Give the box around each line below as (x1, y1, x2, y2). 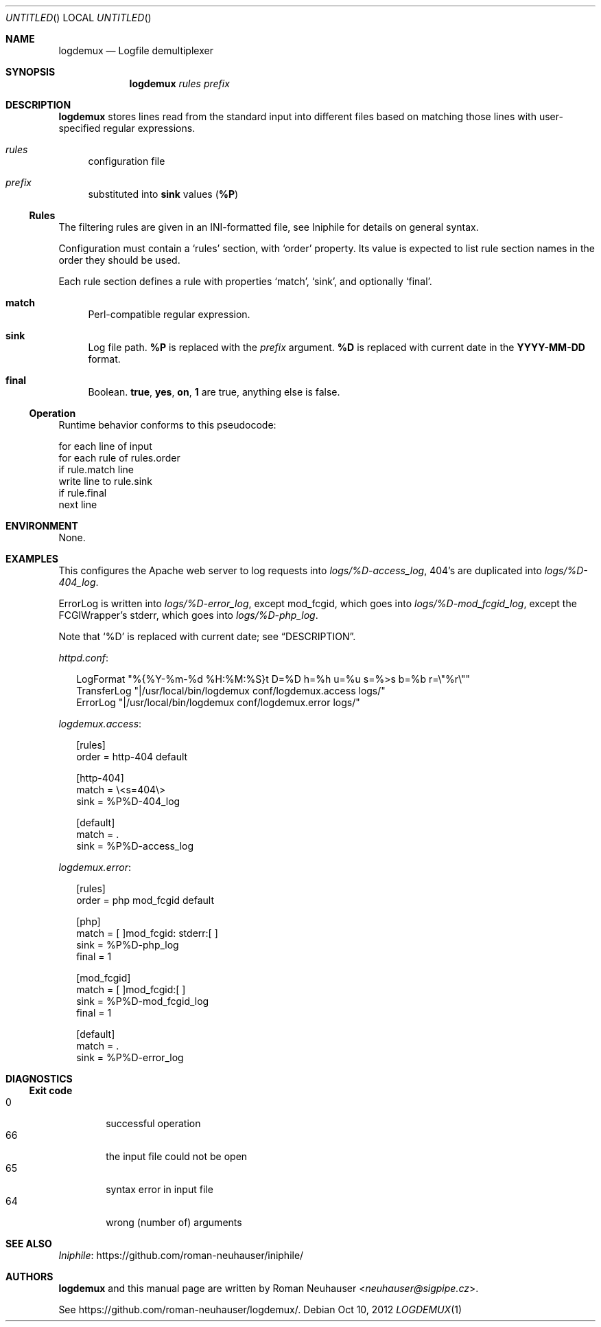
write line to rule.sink (58, 475, 152, 487)
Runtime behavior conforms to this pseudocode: (58, 419, 276, 431)
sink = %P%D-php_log (76, 939, 179, 951)
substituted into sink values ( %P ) (88, 188, 239, 200)
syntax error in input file (106, 1183, 213, 1195)
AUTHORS (5, 1271, 54, 1282)
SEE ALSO (5, 1238, 52, 1249)
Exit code (29, 1085, 73, 1096)
